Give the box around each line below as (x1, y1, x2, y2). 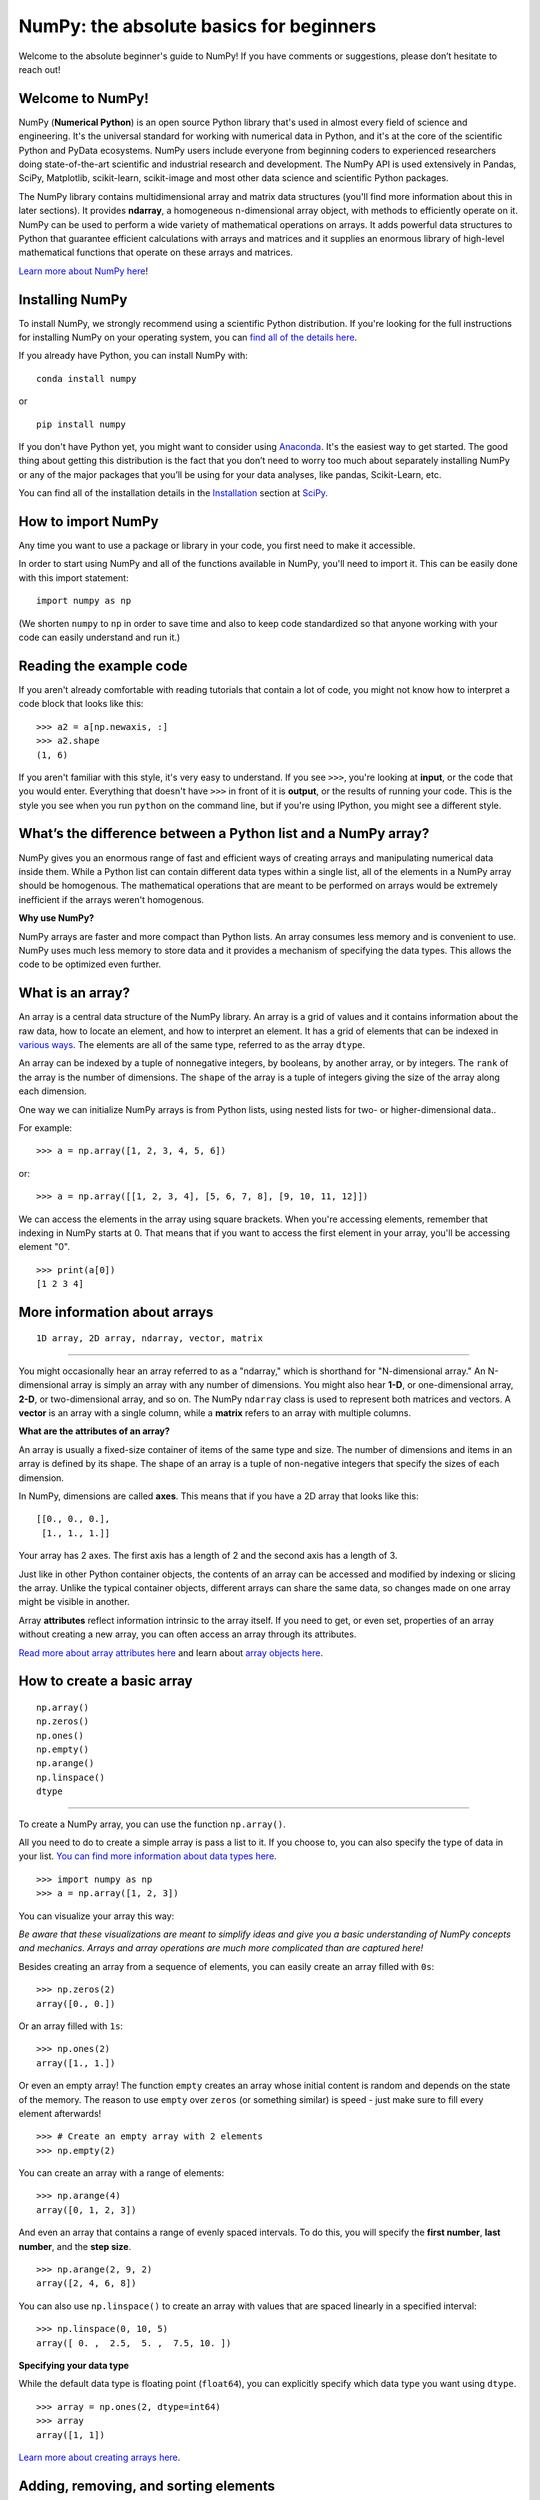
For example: (18, 1121, 73, 1134)
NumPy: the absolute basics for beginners (18, 15, 377, 37)
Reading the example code (18, 657, 188, 674)
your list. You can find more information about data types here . (18, 1850, 277, 1862)
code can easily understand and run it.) (18, 631, 181, 644)
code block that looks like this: (18, 698, 144, 710)
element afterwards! (18, 2107, 102, 2119)
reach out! (18, 63, 61, 75)
